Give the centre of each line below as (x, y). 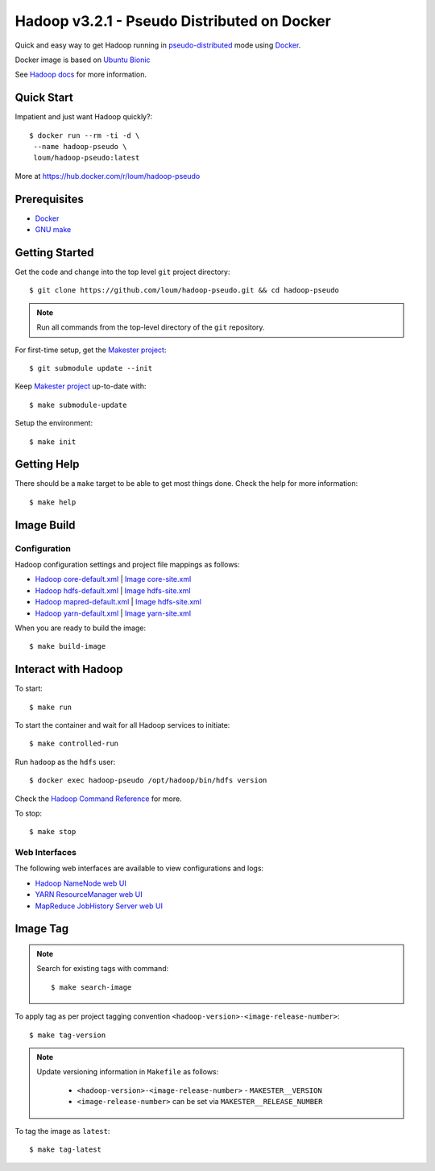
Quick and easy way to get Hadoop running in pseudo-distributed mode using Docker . (158, 45)
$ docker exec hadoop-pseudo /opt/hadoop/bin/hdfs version (148, 781)
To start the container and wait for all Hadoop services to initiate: (122, 725)
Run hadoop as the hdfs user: (65, 762)
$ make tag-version (68, 1035)
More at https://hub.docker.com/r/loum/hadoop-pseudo (108, 176)
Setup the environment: (54, 423)
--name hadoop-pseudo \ (80, 147)
